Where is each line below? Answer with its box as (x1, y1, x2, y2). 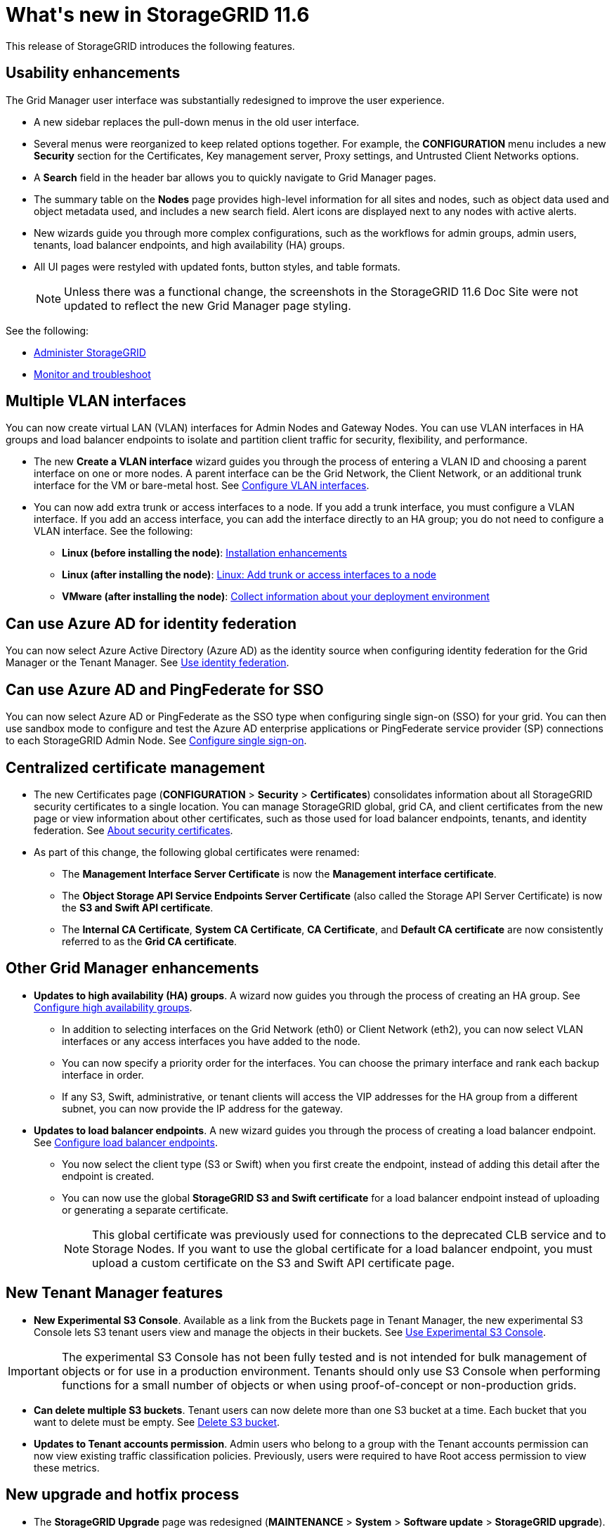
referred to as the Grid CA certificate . (62, 935, 237, 947)
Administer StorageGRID (34, 346, 146, 358)
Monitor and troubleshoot (34, 368, 151, 380)
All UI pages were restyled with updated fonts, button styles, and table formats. (34, 260, 400, 273)
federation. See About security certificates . (34, 824, 233, 836)
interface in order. (62, 1068, 144, 1081)
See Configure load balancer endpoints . (34, 1136, 218, 1148)
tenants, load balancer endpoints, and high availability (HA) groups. (34, 238, 345, 251)
